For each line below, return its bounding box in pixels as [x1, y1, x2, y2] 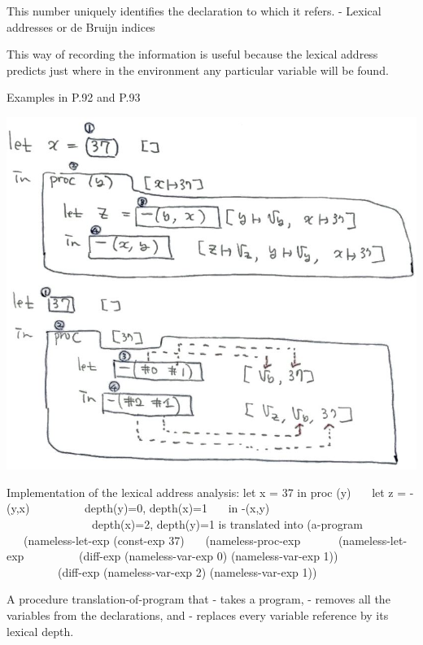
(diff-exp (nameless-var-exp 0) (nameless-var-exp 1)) [79, 547, 338, 564]
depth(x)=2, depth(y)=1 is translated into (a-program [91, 516, 363, 533]
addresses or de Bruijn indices [7, 18, 155, 35]
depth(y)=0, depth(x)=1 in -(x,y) [85, 499, 270, 516]
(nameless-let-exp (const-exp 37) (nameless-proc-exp [23, 531, 301, 548]
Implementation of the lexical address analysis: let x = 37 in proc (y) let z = [7, 483, 407, 500]
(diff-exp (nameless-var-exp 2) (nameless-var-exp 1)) [57, 563, 317, 580]
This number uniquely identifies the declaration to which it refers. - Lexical [7, 2, 382, 19]
